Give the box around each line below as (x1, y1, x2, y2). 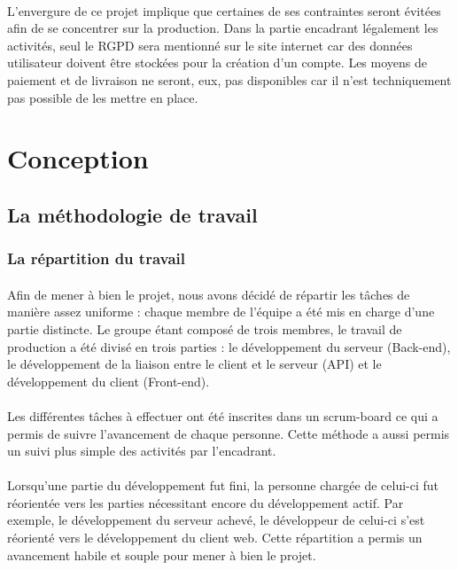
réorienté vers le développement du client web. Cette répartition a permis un (7, 528, 423, 547)
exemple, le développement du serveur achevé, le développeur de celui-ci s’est (7, 511, 425, 529)
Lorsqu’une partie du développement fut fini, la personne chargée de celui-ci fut (7, 476, 439, 495)
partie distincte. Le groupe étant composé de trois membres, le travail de (7, 319, 402, 338)
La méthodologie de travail (7, 200, 258, 228)
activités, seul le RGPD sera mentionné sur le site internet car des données (7, 35, 413, 54)
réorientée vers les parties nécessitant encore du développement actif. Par (7, 493, 404, 511)
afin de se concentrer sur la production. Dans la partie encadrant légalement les (7, 19, 439, 37)
